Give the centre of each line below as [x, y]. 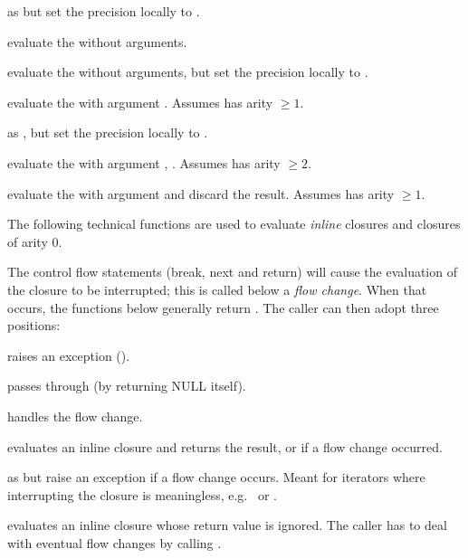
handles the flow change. [75, 416]
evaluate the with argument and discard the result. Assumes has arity [201, 193]
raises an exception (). [69, 355]
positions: [34, 325]
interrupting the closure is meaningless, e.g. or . [142, 494]
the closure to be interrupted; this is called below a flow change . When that [217, 289]
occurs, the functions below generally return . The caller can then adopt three [223, 307]
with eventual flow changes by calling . [115, 542]
